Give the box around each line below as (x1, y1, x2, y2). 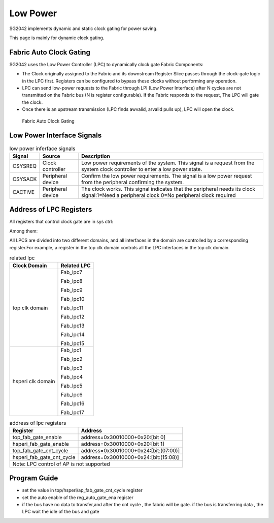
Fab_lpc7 (60, 269, 83, 276)
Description (81, 153, 110, 160)
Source (42, 153, 60, 160)
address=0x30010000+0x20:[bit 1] (81, 440, 165, 447)
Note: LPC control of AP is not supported (12, 460, 110, 468)
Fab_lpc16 (60, 400, 85, 407)
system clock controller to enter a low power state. (81, 165, 202, 172)
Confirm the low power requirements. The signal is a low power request (81, 172, 252, 179)
